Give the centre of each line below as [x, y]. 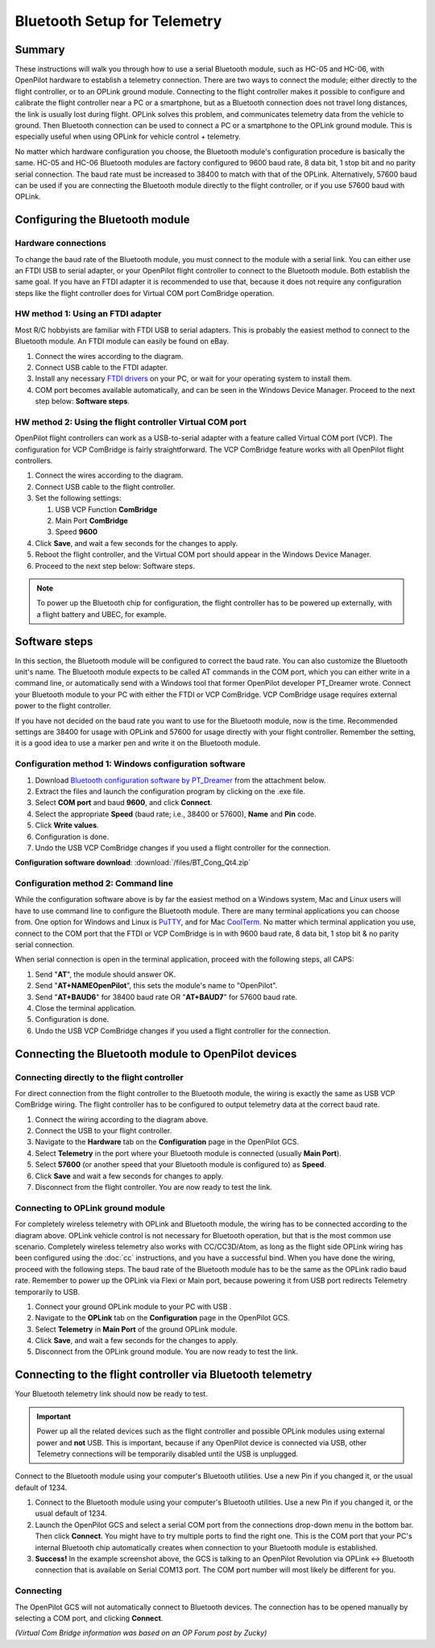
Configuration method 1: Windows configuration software [130, 764]
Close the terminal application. [86, 1008]
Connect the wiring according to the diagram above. [122, 1119]
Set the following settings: [78, 498]
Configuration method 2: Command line [94, 883]
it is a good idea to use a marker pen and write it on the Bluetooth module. [138, 743]
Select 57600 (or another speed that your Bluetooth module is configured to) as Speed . [180, 1165]
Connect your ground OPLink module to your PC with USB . [133, 1306]
